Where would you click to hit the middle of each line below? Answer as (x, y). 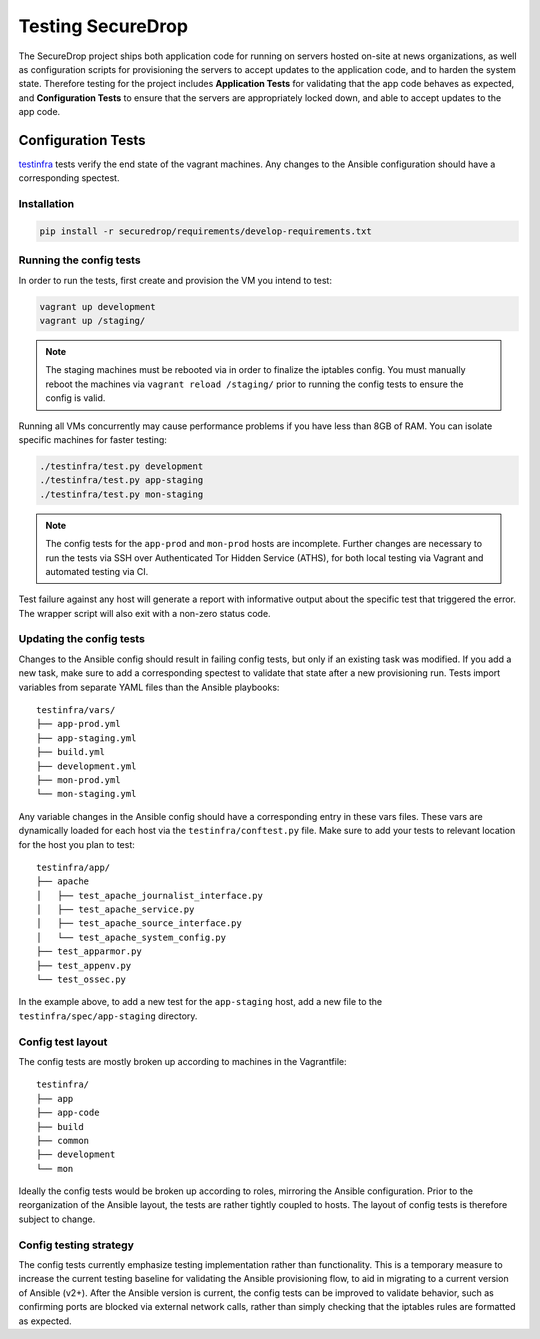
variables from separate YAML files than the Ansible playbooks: (149, 687)
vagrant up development (98, 306)
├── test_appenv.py (84, 965)
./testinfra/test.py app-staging (121, 480)
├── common (63, 1140)
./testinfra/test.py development (121, 466)
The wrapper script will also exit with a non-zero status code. (144, 613)
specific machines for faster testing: (92, 439)
